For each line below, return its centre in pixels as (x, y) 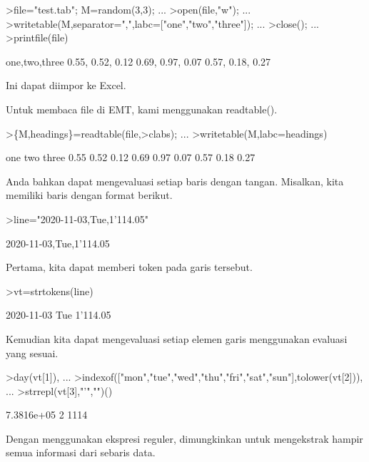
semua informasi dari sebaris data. (81, 452)
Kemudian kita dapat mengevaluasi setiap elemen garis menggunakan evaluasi (177, 338)
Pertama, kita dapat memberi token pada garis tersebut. (129, 267)
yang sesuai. (32, 353)
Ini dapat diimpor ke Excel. (66, 85)
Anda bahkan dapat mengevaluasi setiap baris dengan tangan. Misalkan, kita (175, 181)
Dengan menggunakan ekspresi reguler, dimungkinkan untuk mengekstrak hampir (184, 438)
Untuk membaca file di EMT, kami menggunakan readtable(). (142, 109)
